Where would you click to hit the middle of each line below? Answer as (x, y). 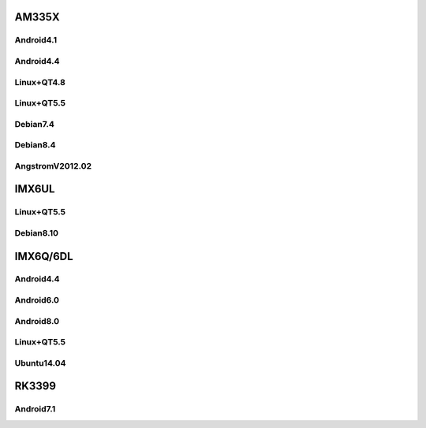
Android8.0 (37, 321)
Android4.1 (36, 40)
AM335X (37, 17)
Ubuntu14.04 (40, 363)
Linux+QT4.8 (40, 82)
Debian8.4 (35, 145)
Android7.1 (35, 409)
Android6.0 (37, 300)
